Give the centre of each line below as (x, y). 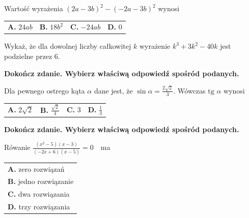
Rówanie (17, 147)
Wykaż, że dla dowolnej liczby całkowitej (68, 46)
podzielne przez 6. (32, 56)
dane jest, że (113, 90)
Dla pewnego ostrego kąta (45, 90)
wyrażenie (155, 46)
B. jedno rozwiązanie (41, 181)
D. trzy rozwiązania (39, 207)
